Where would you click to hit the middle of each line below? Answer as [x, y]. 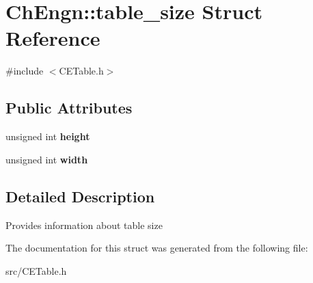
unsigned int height [48, 136]
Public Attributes [69, 108]
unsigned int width [47, 159]
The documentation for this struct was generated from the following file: [157, 248]
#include [25, 71]
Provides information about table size [84, 225]
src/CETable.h [36, 270]
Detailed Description [80, 196]
